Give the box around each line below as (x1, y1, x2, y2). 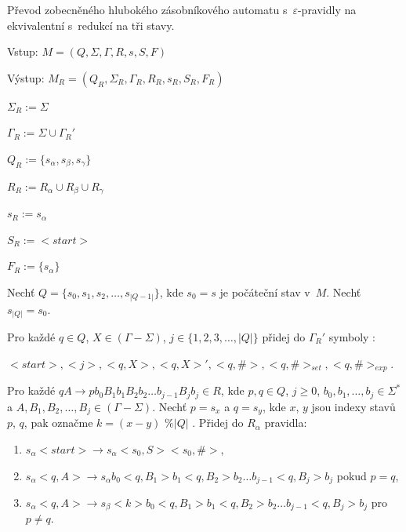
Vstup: (7, 43, 38, 60)
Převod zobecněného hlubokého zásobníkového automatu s (7, 2, 288, 17)
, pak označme (24, 414, 93, 431)
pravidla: (264, 414, 307, 431)
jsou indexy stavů (311, 398, 396, 414)
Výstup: (7, 69, 45, 86)
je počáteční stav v (219, 284, 310, 300)
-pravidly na (297, 2, 357, 17)
